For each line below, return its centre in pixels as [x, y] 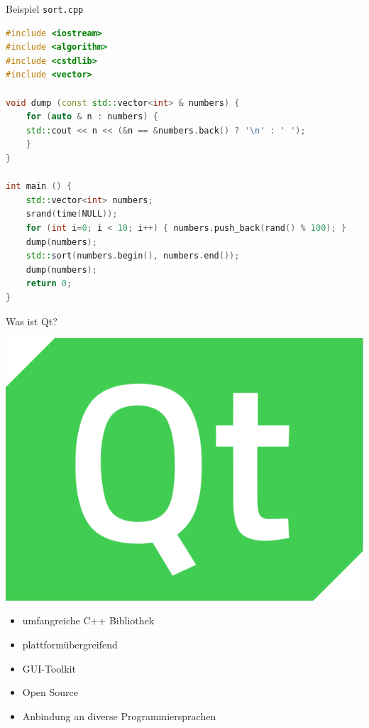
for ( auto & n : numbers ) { [92, 117]
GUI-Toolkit [49, 668]
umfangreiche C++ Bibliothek [88, 620]
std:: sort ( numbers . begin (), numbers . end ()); [133, 256]
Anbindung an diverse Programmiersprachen [119, 716]
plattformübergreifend [70, 645]
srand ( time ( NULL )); [72, 214]
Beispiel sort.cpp [45, 9]
